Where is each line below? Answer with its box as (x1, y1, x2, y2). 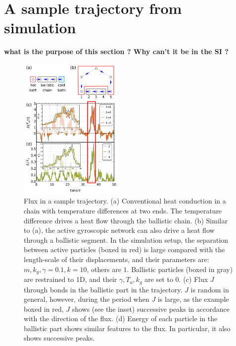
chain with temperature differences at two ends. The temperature (24, 206, 222, 216)
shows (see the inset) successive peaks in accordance (72, 303, 230, 314)
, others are (87, 264, 121, 274)
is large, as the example (157, 294, 229, 304)
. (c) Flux (179, 274, 208, 284)
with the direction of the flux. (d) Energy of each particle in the (24, 313, 218, 324)
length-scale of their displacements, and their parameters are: (24, 254, 209, 265)
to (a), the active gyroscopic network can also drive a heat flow (24, 225, 215, 235)
